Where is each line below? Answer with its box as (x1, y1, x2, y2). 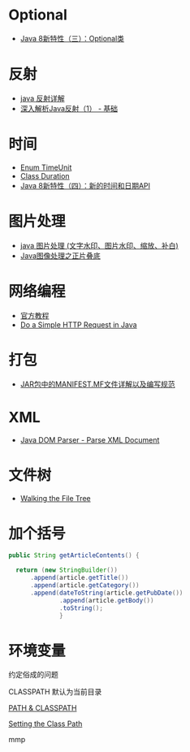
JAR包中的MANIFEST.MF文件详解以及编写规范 (19, 379, 175, 389)
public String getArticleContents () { (8, 551, 140, 560)
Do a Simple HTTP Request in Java (19, 319, 137, 330)
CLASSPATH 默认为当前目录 (8, 687, 102, 697)
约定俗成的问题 (8, 670, 58, 680)
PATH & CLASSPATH (8, 703, 77, 713)
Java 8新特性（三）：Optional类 (19, 33, 124, 43)
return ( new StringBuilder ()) (15, 566, 118, 574)
